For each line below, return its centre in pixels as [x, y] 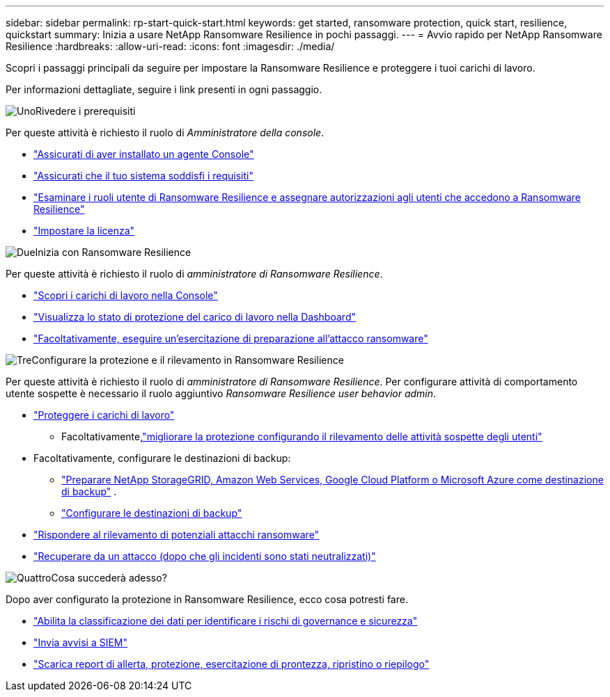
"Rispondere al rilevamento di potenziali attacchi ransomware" [177, 535]
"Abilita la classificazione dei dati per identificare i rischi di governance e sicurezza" [226, 621]
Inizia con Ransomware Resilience [113, 252]
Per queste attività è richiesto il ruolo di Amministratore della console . [165, 133]
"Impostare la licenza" [84, 231]
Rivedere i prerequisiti [86, 111]
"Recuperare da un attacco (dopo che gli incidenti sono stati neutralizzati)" [205, 556]
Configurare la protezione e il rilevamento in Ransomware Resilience [188, 360]
